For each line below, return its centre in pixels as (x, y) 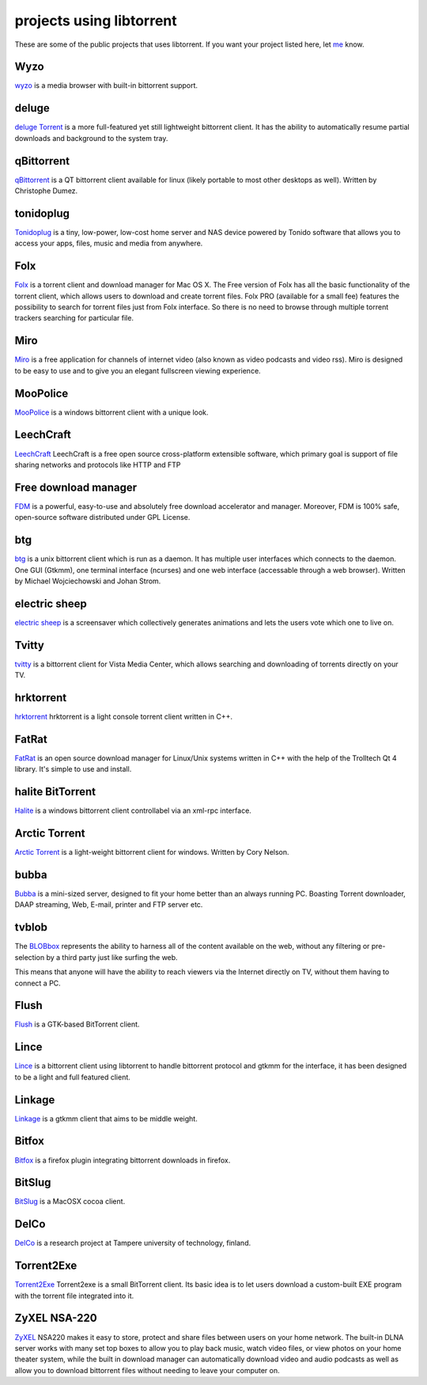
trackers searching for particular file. (74, 318)
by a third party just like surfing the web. (112, 957)
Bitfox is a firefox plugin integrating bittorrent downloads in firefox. (123, 1160)
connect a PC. (38, 983)
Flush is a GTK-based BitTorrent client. (77, 1024)
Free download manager (76, 487)
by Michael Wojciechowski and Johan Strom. (88, 581)
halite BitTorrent (55, 792)
